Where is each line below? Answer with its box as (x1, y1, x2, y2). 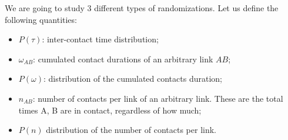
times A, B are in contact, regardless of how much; (18, 104, 202, 116)
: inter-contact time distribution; (42, 33, 159, 45)
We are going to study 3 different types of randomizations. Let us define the (5, 2, 279, 14)
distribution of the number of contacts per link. (46, 124, 216, 136)
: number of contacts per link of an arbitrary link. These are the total (32, 92, 283, 104)
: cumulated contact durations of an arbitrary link (33, 52, 213, 65)
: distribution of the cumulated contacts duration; (43, 72, 222, 85)
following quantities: (5, 13, 77, 25)
